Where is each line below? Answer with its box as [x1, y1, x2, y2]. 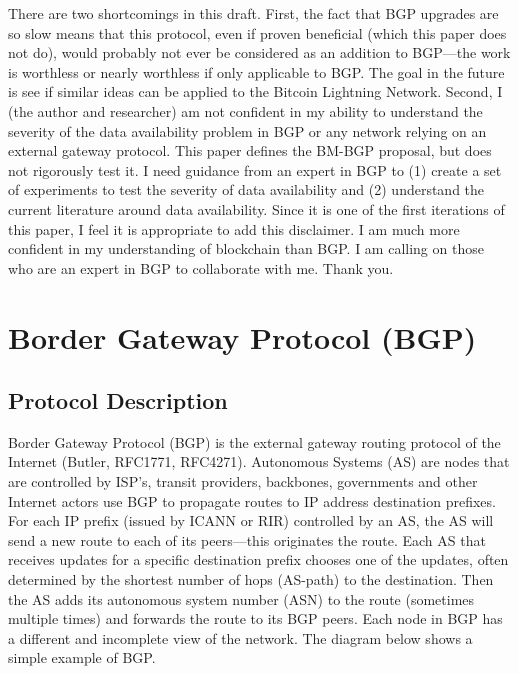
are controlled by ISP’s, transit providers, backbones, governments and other [8, 471, 478, 492]
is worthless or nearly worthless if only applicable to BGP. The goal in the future [8, 61, 505, 82]
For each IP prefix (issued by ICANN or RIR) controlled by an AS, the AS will [8, 510, 494, 531]
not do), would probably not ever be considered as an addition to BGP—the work [8, 42, 511, 63]
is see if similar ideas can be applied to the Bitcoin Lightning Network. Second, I [8, 81, 503, 102]
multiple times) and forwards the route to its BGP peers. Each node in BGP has [8, 608, 503, 629]
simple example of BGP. [8, 647, 156, 668]
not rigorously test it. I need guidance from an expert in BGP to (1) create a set [8, 159, 502, 180]
